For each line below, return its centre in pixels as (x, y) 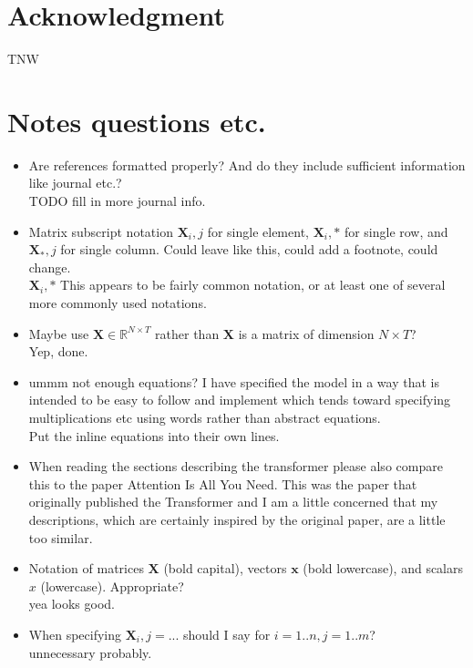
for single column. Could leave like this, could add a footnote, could (249, 249)
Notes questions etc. (137, 121)
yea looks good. (72, 604)
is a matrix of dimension (306, 333)
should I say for (227, 634)
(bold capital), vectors (225, 568)
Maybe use (59, 333)
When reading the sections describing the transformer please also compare (236, 466)
